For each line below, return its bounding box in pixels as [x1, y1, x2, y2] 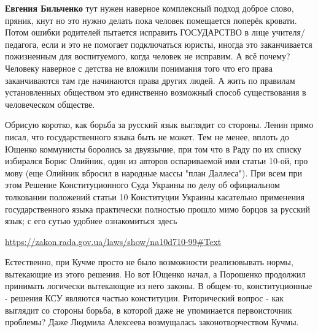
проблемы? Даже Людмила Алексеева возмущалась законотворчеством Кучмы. [5, 315, 299, 328]
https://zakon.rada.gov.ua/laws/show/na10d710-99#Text [5, 235, 222, 247]
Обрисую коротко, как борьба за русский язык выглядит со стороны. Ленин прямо [5, 118, 314, 131]
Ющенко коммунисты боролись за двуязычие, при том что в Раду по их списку [5, 142, 302, 155]
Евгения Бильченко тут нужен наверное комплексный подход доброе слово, [5, 2, 294, 14]
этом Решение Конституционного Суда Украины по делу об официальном [5, 178, 280, 191]
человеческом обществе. [5, 97, 95, 110]
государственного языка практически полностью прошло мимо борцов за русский [5, 202, 310, 215]
